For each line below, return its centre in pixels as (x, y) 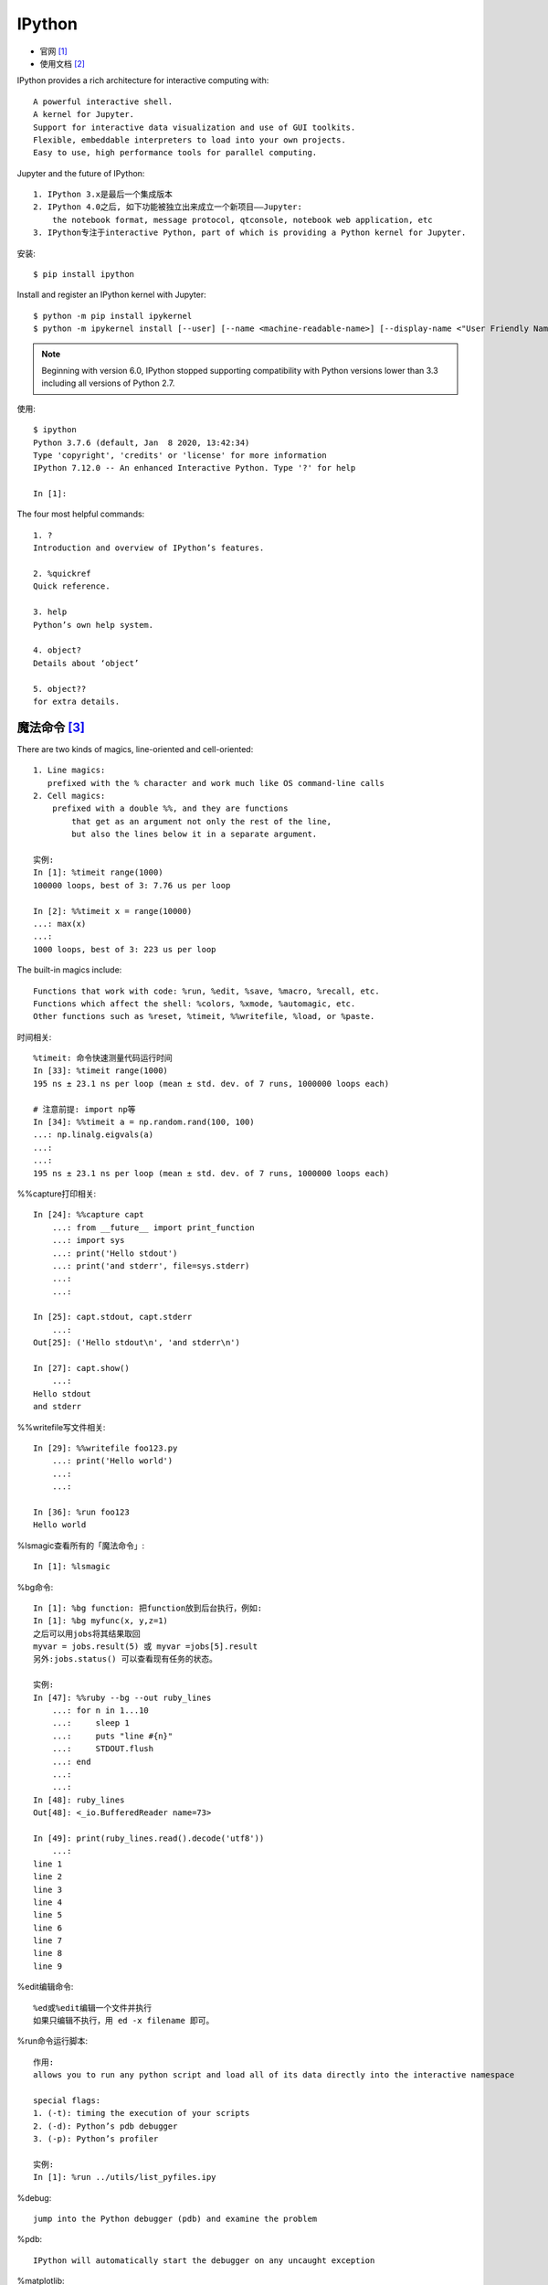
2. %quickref (62, 574)
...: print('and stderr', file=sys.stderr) (151, 1265)
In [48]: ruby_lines (79, 1800)
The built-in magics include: (69, 970)
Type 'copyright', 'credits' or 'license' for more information (180, 455)
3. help (50, 612)
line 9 (48, 1966)
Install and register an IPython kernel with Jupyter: (111, 295)
